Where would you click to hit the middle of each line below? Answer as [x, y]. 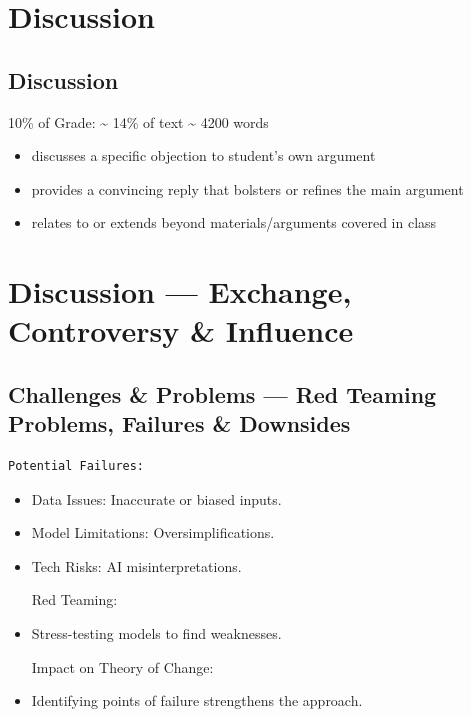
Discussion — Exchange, [180, 291]
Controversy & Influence [181, 330]
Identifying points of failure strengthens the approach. [197, 700]
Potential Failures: [76, 466]
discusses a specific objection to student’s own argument [203, 155]
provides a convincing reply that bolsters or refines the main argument [247, 188]
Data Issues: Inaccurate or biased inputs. [156, 498]
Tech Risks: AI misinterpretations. [136, 565]
